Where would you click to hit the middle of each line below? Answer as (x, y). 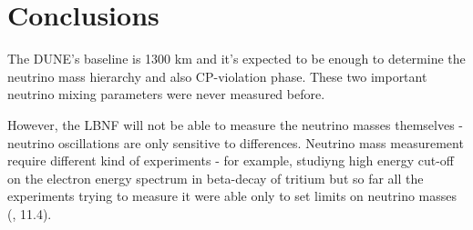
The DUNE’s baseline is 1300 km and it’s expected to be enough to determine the (236, 59)
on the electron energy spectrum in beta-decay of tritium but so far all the (216, 178)
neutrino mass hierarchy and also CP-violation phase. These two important (217, 76)
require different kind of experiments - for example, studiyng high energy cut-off (231, 160)
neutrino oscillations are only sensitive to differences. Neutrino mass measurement (236, 142)
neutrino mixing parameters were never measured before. (166, 94)
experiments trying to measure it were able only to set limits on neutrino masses (232, 196)
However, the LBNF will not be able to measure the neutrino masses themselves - (236, 124)
